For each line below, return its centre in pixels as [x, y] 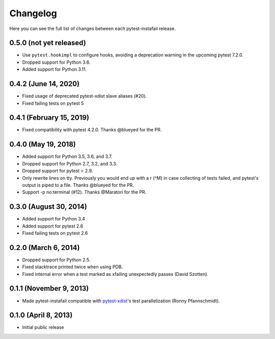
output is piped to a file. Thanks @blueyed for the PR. [78, 185]
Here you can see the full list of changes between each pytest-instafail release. [92, 29]
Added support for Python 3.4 [53, 219]
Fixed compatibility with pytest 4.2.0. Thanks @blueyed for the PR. [92, 130]
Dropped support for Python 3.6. [56, 62]
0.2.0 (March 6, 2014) [45, 248]
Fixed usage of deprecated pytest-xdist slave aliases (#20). [85, 96]
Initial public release [43, 327]
